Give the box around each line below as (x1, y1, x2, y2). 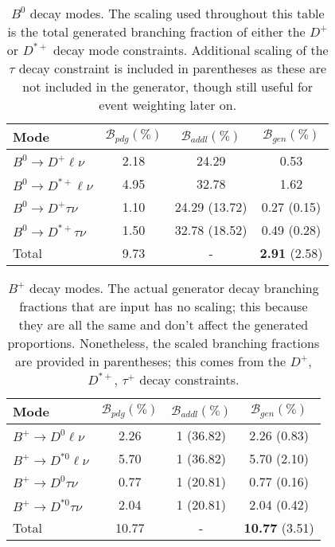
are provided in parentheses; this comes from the (14, 352, 286, 370)
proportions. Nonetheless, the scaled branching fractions (7, 334, 320, 352)
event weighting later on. (99, 96, 237, 114)
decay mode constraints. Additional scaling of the (53, 41, 329, 59)
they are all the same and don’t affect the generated (18, 315, 309, 334)
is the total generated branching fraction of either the (7, 22, 306, 41)
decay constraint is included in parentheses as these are (18, 59, 327, 77)
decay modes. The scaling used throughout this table (29, 4, 325, 22)
